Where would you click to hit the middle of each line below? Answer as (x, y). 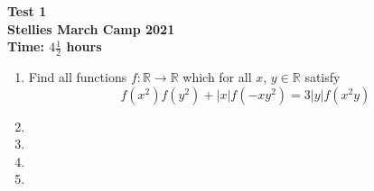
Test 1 (27, 11)
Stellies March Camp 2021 (91, 28)
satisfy (323, 77)
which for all (217, 77)
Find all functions (78, 77)
